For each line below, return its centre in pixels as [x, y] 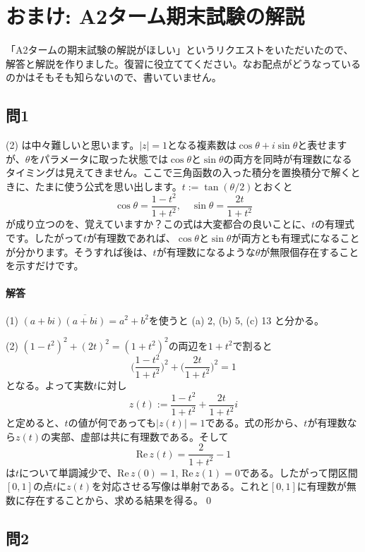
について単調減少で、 [68, 472]
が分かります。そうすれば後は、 [79, 251]
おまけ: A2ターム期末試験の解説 [155, 16]
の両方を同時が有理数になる [288, 158]
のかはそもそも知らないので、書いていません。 [114, 77]
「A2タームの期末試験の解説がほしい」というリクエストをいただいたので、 [180, 50]
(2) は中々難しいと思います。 [73, 145]
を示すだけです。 [45, 265]
